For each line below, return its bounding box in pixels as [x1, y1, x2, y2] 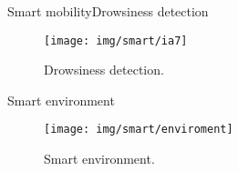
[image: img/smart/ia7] [44, 34, 188, 47]
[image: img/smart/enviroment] [44, 123, 233, 136]
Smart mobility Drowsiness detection [7, 2, 209, 20]
